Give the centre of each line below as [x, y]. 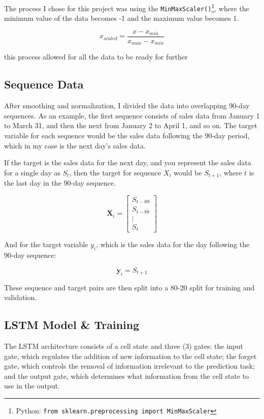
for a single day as [32, 172]
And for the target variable [46, 244]
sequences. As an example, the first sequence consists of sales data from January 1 [132, 115]
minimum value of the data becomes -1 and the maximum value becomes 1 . [122, 18]
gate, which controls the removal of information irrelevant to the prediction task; [129, 366]
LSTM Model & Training [72, 325]
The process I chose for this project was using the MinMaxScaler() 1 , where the [127, 7]
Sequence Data [44, 84]
